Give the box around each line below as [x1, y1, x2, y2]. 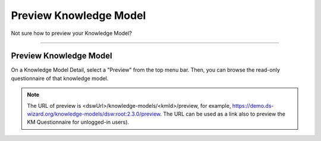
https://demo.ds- [232, 102, 274, 109]
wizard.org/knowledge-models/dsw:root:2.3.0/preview [27, 110, 160, 118]
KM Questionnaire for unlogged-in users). [27, 118, 130, 126]
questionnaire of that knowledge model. [11, 75, 109, 82]
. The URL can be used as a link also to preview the [160, 110, 285, 118]
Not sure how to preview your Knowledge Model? [11, 30, 132, 37]
